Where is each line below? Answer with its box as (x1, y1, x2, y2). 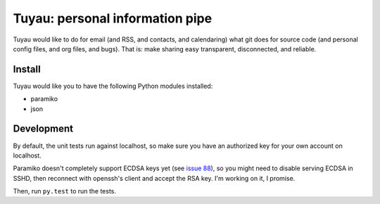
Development (13, 123, 74, 135)
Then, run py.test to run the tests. (13, 187, 116, 196)
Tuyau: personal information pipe (13, 11, 213, 26)
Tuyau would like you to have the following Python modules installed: (13, 82, 213, 90)
